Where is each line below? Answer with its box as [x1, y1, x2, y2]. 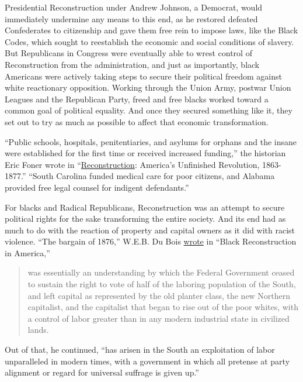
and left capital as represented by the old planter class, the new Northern [27, 289, 291, 301]
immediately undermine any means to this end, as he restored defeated [5, 12, 258, 25]
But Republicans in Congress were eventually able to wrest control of [5, 47, 252, 59]
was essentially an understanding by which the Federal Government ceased [27, 266, 295, 278]
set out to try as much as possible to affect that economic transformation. [5, 115, 269, 128]
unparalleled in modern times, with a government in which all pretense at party [5, 355, 290, 367]
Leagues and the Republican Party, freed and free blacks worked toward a [5, 92, 269, 105]
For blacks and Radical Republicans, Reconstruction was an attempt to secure [5, 201, 285, 213]
